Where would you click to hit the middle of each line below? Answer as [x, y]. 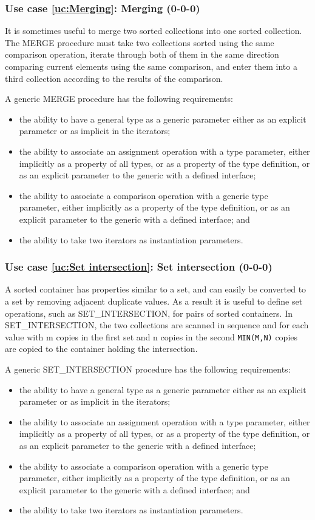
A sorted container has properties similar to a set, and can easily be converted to [156, 289]
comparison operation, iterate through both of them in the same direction [142, 54]
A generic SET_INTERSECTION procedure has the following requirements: [148, 369]
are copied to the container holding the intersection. [101, 349]
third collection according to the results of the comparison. [114, 78]
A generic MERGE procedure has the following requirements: [119, 99]
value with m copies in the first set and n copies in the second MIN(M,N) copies [151, 336]
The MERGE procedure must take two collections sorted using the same [140, 42]
